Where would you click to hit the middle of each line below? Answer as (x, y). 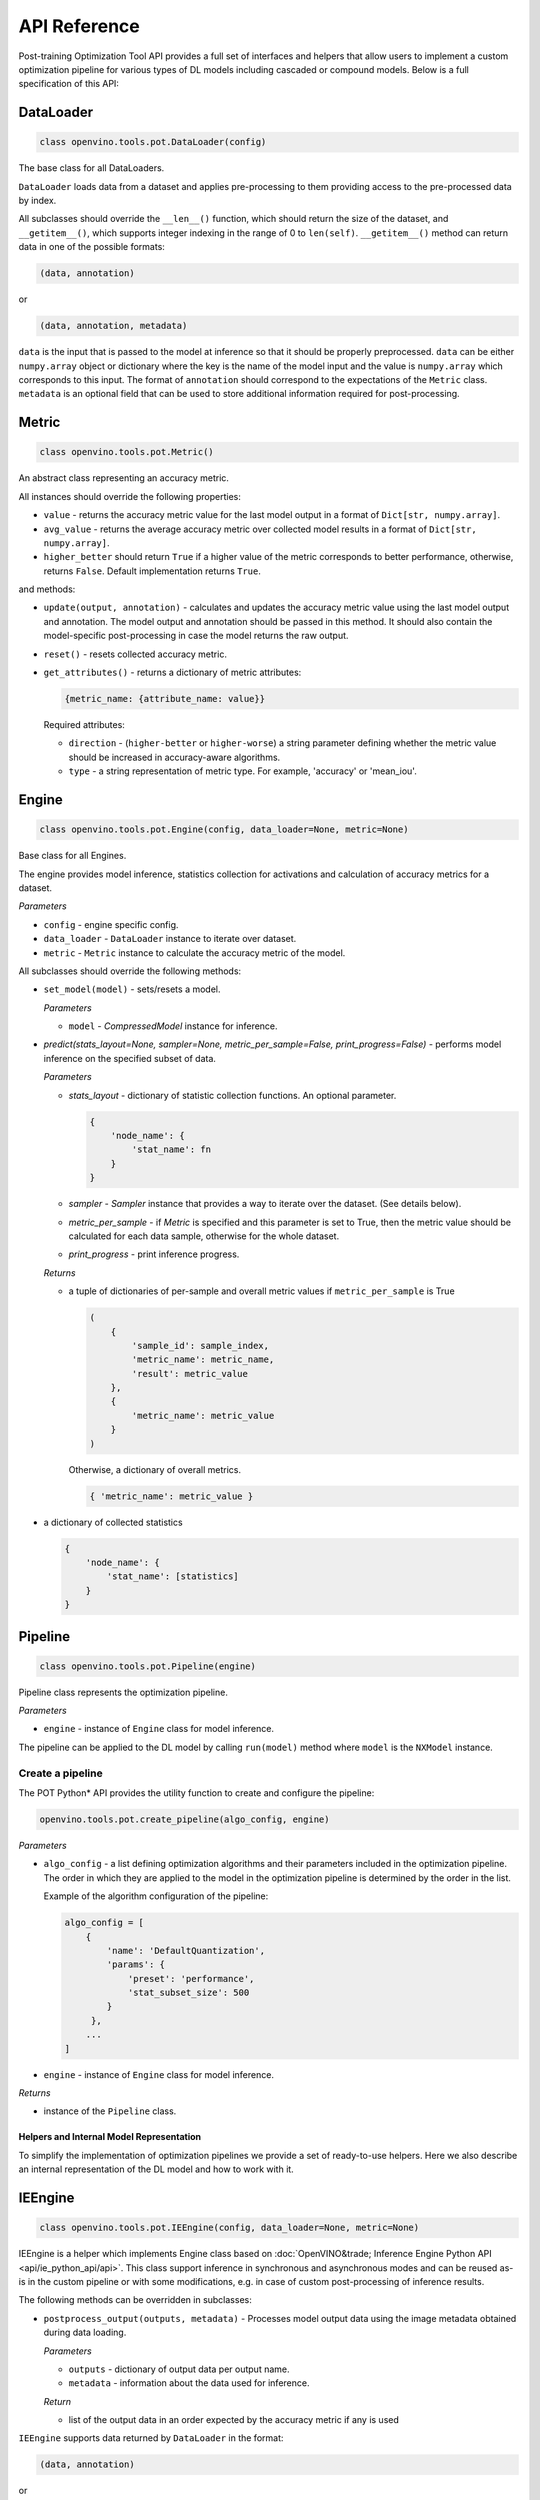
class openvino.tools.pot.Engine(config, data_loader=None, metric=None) (224, 829)
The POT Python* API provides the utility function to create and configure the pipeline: (196, 1793)
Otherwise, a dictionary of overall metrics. (155, 1469)
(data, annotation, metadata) (113, 326)
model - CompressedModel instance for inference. (173, 1026)
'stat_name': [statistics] (172, 1576)
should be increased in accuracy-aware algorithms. (174, 757)
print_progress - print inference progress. (154, 1254)
